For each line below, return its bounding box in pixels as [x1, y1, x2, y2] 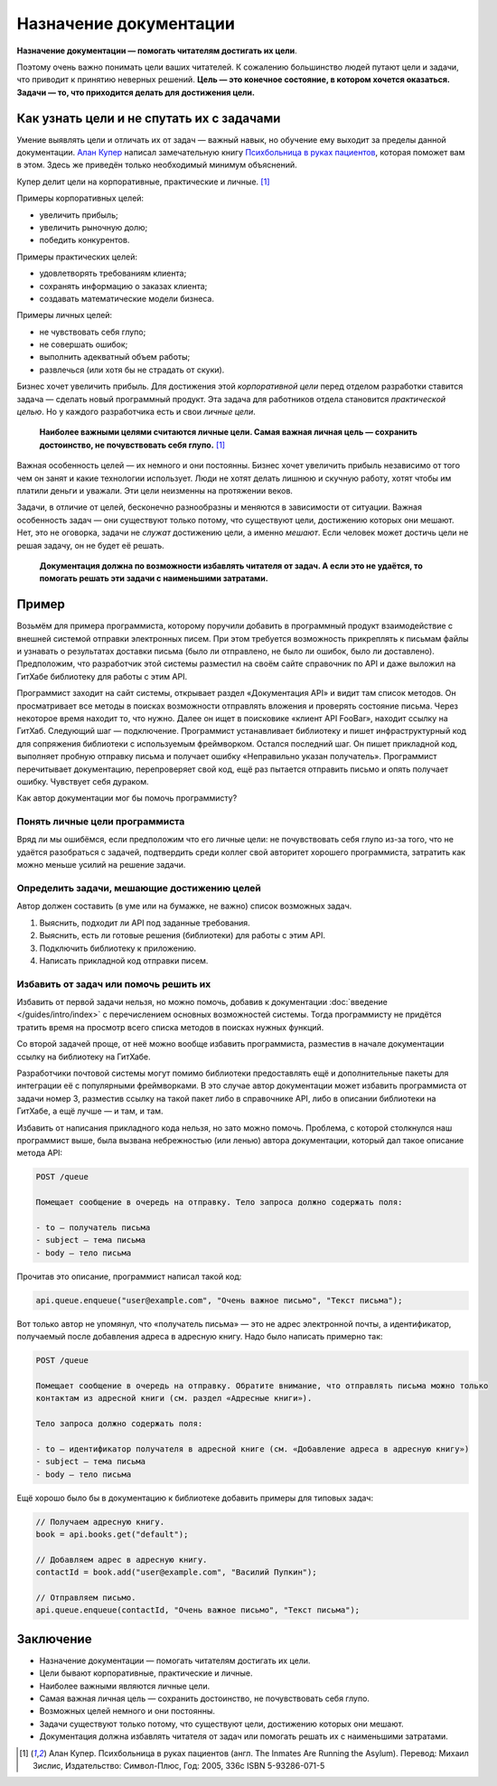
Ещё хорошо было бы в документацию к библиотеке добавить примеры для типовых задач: [16, 1492, 374, 1503]
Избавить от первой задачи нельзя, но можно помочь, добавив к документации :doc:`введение [16, 997, 388, 1008]
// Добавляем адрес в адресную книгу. [35, 1555, 208, 1565]
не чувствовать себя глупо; [39, 326, 146, 337]
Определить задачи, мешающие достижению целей [16, 882, 261, 895]
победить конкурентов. [39, 235, 130, 246]
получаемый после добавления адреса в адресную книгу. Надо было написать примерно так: [16, 1331, 383, 1342]
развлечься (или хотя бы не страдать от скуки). [39, 364, 225, 375]
